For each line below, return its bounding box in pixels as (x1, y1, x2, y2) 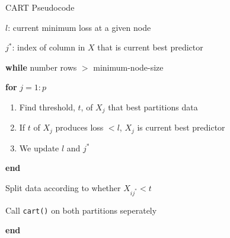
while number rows (5, 61, 77, 73)
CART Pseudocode (5, 1, 75, 13)
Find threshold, (19, 100, 75, 113)
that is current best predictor (97, 41, 203, 53)
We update (19, 141, 59, 154)
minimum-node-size (93, 61, 164, 73)
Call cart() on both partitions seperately (5, 204, 157, 216)
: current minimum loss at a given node (8, 21, 151, 33)
